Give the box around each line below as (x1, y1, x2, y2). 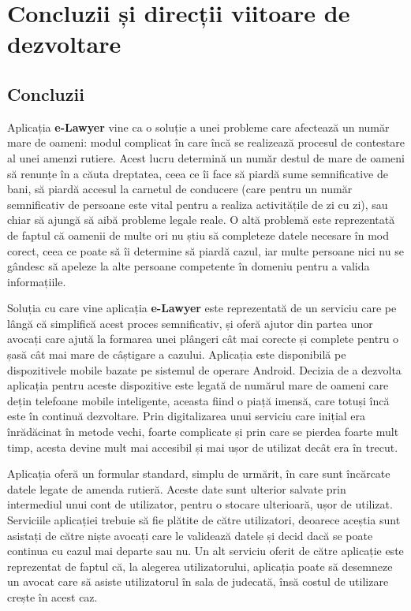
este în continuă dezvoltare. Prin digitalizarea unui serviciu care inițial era (7, 408, 366, 424)
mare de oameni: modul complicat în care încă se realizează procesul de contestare (7, 134, 405, 151)
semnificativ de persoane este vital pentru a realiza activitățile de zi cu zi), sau (7, 196, 388, 212)
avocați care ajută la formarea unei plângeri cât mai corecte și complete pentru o (7, 330, 399, 347)
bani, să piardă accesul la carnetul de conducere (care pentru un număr (7, 181, 353, 197)
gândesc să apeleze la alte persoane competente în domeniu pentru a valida (7, 258, 370, 274)
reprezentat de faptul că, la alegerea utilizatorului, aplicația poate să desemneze (7, 557, 393, 574)
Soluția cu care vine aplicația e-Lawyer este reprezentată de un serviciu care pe (7, 300, 397, 316)
